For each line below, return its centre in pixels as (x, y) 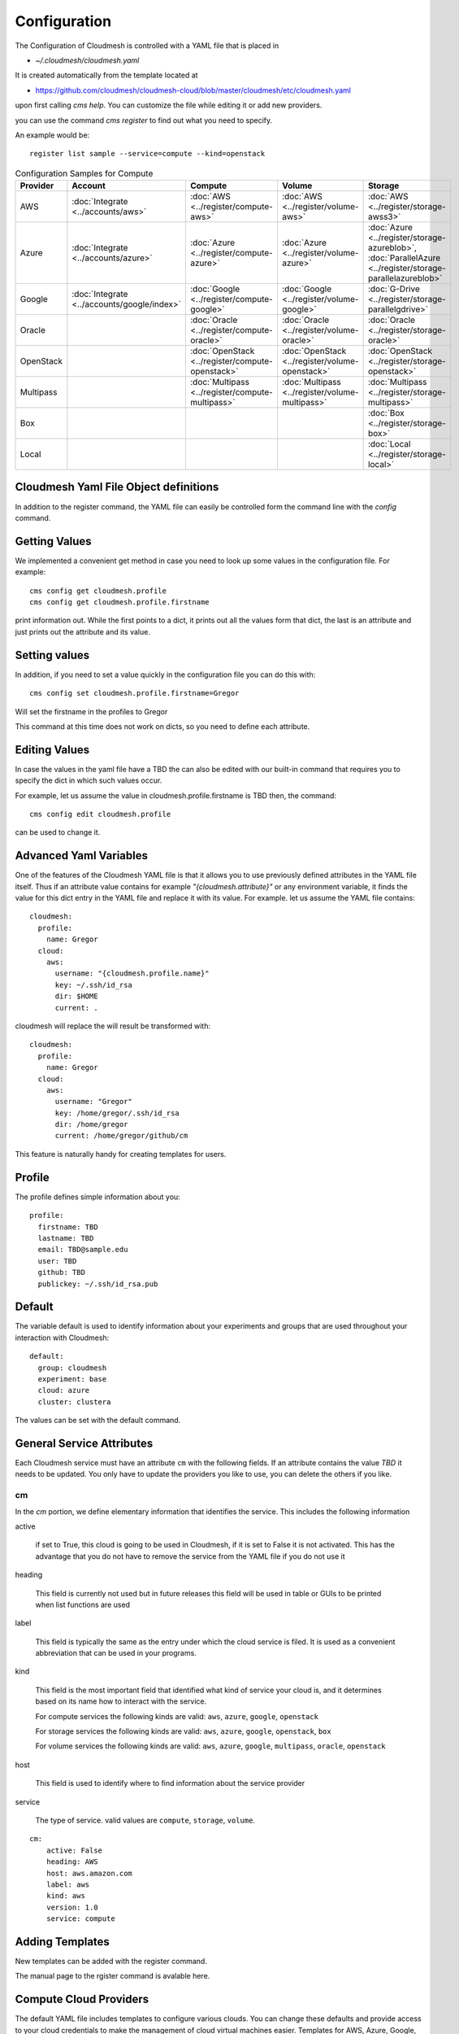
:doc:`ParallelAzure (404, 258)
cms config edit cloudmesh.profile (100, 814)
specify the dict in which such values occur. (89, 780)
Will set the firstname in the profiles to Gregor (91, 711)
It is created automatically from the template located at (106, 75)
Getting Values (54, 541)
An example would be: (52, 135)
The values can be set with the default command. (98, 1421)
